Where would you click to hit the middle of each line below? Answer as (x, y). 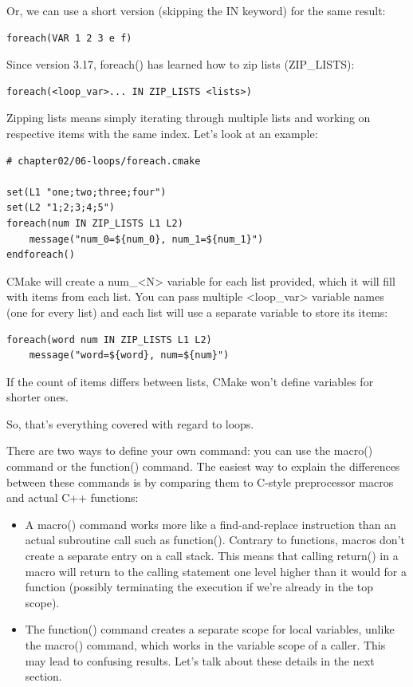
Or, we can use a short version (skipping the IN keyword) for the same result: (196, 10)
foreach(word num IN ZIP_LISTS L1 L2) (109, 340)
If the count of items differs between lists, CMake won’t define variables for (190, 381)
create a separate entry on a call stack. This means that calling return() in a (212, 556)
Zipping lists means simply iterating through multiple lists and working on (189, 118)
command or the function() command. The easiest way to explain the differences (203, 466)
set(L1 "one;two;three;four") (87, 192)
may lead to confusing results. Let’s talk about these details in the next (200, 660)
